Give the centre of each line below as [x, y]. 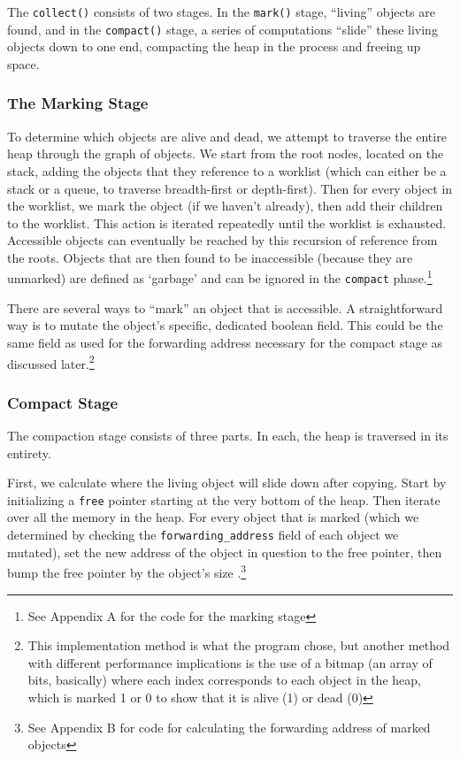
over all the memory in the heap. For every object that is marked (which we [213, 517]
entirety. [29, 452]
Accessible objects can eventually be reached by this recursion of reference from [222, 240]
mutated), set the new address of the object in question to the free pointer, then [225, 552]
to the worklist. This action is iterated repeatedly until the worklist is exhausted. [227, 222]
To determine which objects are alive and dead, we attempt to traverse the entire [227, 136]
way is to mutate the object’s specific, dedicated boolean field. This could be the [225, 325]
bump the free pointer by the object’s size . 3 [127, 571]
